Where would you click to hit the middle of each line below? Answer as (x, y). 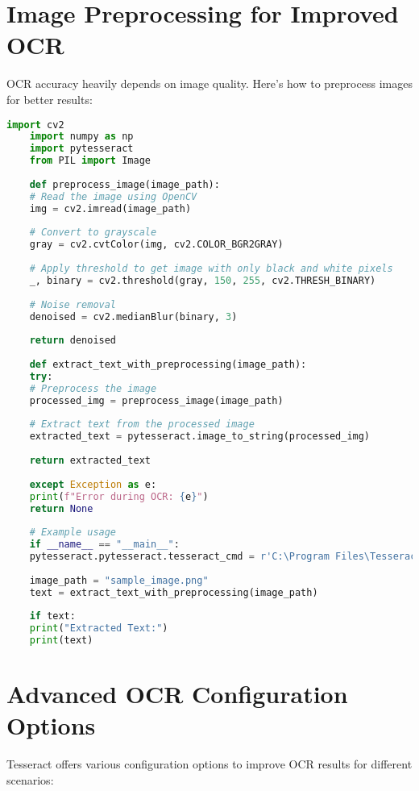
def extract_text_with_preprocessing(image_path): (168, 364)
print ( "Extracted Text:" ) (99, 629)
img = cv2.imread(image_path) (110, 208)
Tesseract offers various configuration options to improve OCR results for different (209, 764)
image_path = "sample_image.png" (119, 580)
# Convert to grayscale (93, 233)
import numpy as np (81, 137)
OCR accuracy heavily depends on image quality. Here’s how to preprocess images (209, 83)
